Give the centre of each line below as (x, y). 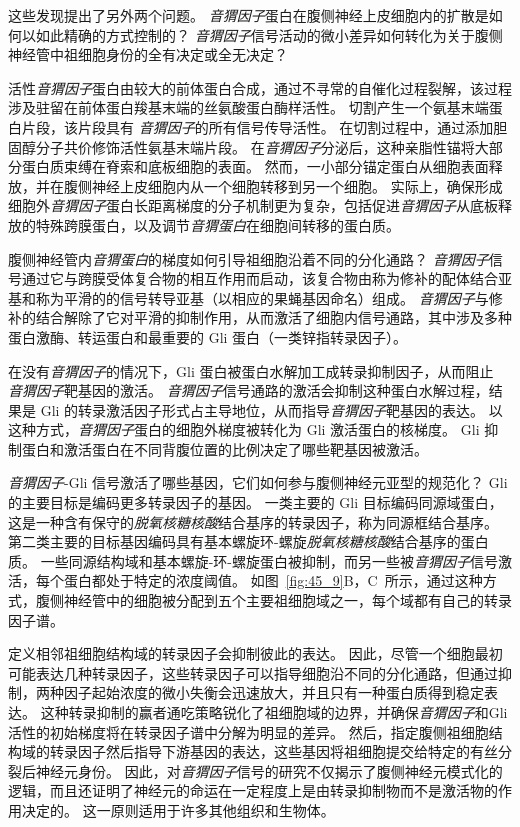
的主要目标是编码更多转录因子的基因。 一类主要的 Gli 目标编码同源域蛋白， (255, 502)
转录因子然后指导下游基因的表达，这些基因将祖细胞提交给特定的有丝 (273, 751)
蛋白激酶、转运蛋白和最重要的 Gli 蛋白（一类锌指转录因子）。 (208, 336)
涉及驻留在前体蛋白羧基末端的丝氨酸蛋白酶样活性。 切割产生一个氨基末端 (248, 107)
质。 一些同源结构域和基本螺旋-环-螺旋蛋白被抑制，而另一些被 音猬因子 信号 (253, 560)
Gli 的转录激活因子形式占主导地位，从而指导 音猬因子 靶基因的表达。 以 (271, 409)
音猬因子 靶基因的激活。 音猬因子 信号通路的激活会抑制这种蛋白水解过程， (248, 390)
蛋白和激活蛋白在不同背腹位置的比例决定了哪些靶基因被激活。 (224, 448)
